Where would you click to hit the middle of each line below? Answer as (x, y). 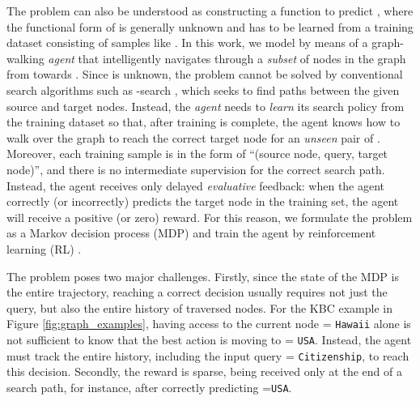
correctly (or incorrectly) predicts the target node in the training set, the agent (203, 201)
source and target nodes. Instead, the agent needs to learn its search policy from (206, 106)
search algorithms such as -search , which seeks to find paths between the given (203, 90)
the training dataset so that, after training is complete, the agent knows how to (204, 122)
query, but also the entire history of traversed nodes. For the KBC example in (199, 307)
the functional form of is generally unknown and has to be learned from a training (210, 26)
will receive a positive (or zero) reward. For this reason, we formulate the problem (210, 217)
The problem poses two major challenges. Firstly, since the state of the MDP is (203, 276)
